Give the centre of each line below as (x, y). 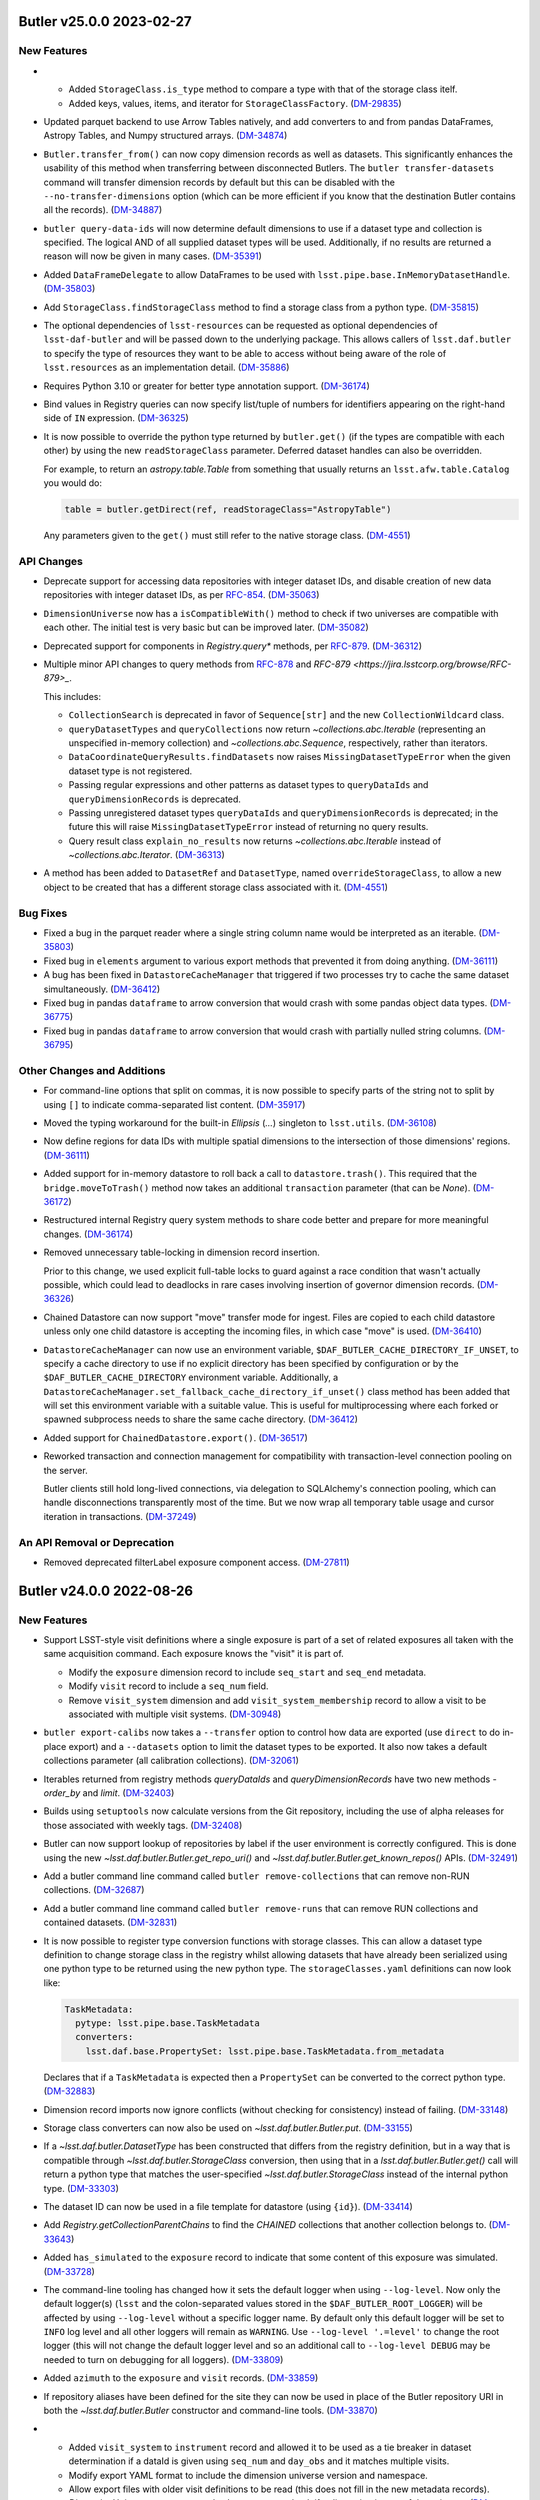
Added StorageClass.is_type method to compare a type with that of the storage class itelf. (263, 89)
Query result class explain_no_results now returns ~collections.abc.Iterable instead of (255, 841)
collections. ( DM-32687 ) (94, 1890)
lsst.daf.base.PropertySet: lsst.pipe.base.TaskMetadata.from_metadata (265, 2051)
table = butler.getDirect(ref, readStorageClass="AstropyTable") (228, 509)
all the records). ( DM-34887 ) (103, 210)
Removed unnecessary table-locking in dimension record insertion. (181, 1252)
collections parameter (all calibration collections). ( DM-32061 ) (171, 1761)
